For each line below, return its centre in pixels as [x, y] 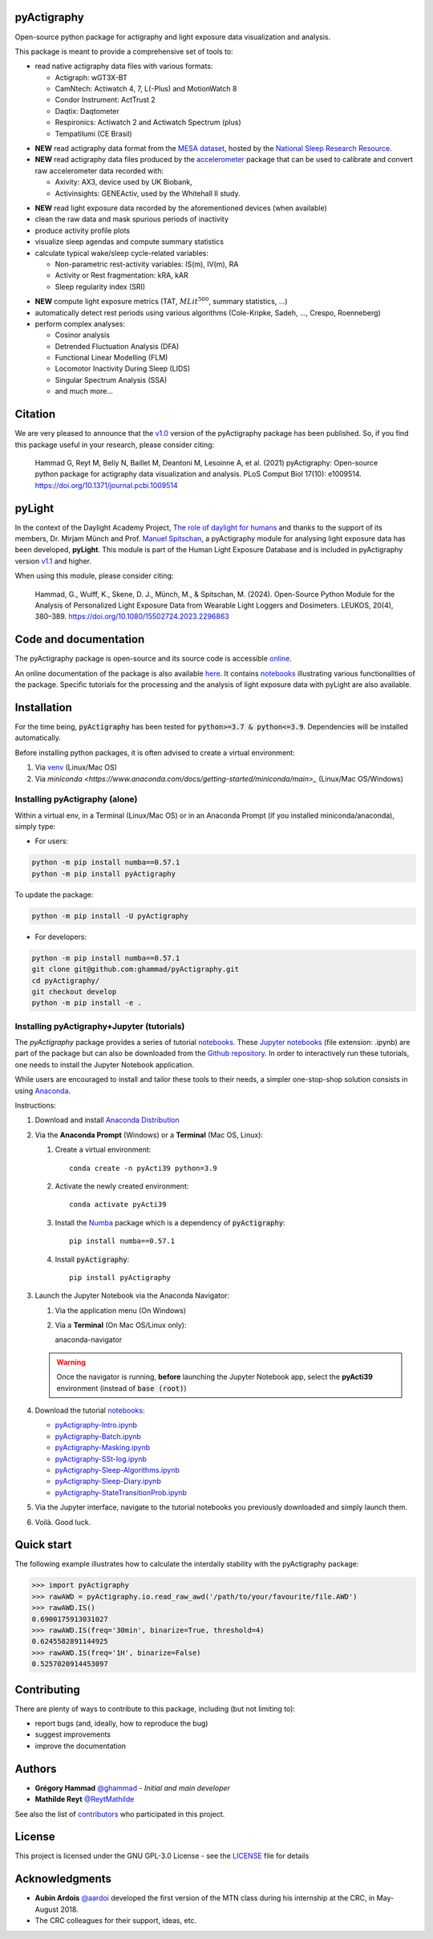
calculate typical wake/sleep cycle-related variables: [121, 253]
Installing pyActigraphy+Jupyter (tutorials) [100, 1026]
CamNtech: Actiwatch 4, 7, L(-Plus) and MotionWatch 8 [146, 89]
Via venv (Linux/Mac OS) [76, 767]
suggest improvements [73, 1734]
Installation [43, 707]
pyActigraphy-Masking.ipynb [103, 1448]
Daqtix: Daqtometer [87, 111]
